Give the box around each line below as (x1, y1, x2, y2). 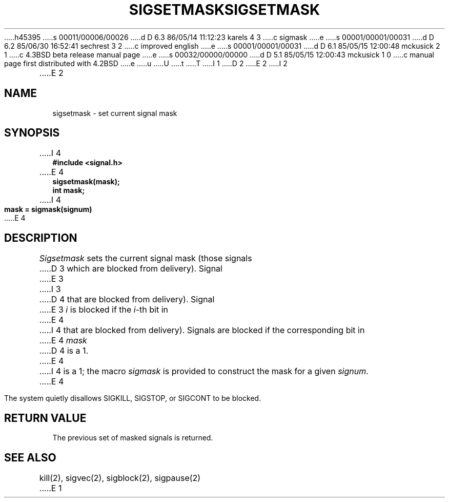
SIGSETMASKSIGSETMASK (129, 1, 320, 18)
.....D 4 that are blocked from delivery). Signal (39, 294, 215, 305)
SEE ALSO (4, 451, 56, 464)
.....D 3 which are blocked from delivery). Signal (39, 263, 222, 274)
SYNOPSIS (4, 126, 60, 140)
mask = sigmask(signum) (4, 205, 92, 214)
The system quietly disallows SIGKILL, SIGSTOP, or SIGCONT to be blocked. (4, 394, 261, 403)
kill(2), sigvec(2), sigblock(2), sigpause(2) (39, 472, 201, 483)
